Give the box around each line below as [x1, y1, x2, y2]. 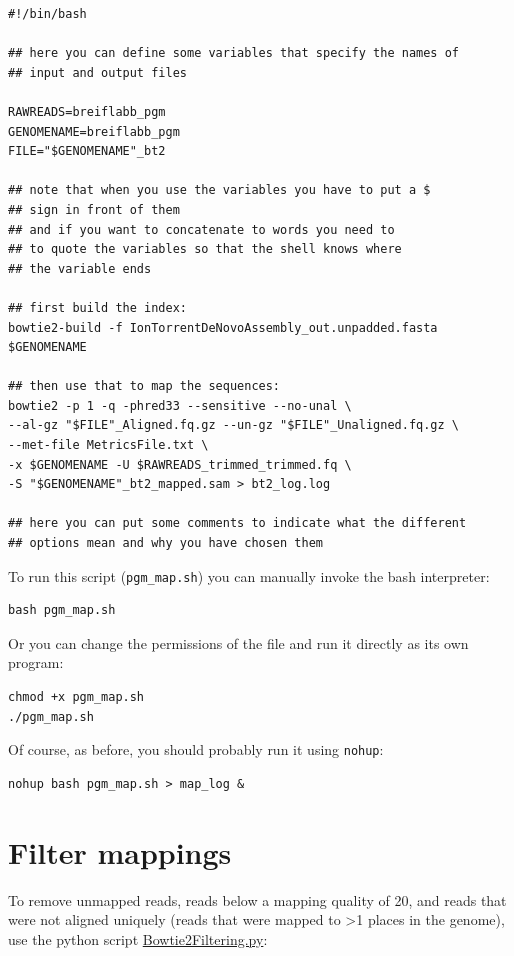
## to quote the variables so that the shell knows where [8, 242, 402, 257]
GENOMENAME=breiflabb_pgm [8, 124, 180, 139]
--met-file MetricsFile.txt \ [8, 438, 209, 453]
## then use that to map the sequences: [8, 379, 281, 394]
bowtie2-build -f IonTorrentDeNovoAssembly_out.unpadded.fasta [8, 320, 438, 335]
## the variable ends [8, 261, 152, 276]
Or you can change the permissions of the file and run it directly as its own [8, 632, 469, 653]
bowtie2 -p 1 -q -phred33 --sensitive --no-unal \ [8, 398, 352, 413]
